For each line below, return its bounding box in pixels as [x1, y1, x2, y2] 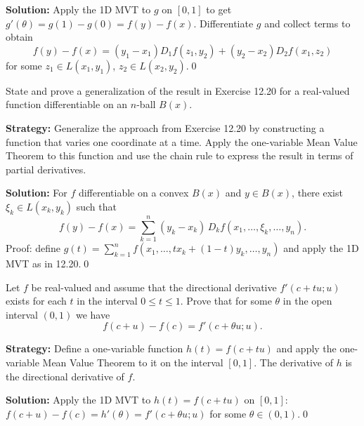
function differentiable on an [6, 97, 128, 112]
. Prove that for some [180, 293, 272, 308]
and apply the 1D [283, 241, 359, 255]
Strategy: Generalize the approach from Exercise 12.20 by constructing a [6, 120, 325, 135]
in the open [282, 293, 332, 308]
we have [75, 307, 110, 321]
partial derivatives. [6, 161, 86, 176]
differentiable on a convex [78, 185, 189, 200]
